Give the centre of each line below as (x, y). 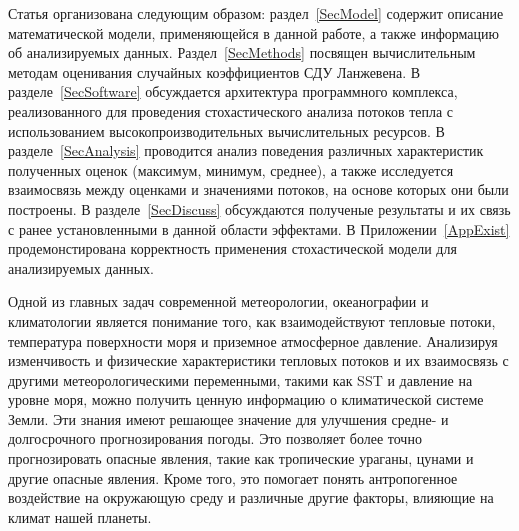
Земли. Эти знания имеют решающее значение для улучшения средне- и (228, 418)
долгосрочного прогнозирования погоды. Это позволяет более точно (215, 438)
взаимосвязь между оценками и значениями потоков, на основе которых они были (258, 189)
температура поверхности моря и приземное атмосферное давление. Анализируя (253, 340)
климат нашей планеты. (80, 516)
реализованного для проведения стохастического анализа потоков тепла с (231, 110)
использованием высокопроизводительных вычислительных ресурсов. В (226, 130)
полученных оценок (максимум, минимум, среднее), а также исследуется (231, 169)
